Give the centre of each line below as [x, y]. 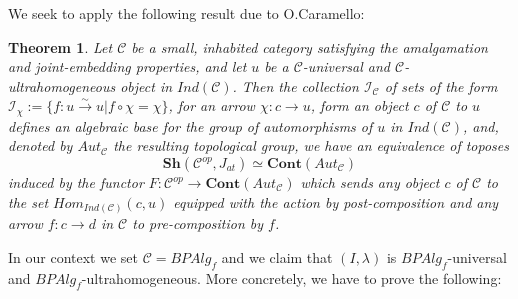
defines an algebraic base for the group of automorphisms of [190, 125]
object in [146, 85]
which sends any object [370, 182]
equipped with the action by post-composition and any [336, 201]
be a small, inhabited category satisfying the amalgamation [309, 46]
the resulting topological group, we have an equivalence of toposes [311, 145]
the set [28, 201]
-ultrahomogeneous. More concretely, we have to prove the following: [291, 277]
